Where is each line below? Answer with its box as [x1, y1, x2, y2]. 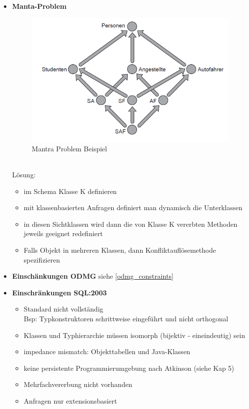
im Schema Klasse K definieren [24, 186, 117, 196]
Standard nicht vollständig [24, 304, 103, 314]
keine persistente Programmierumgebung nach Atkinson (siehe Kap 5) [24, 362, 234, 373]
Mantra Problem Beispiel [31, 143, 107, 153]
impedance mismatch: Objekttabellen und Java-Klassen [24, 346, 191, 357]
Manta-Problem [12, 1, 67, 11]
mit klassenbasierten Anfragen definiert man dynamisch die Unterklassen [24, 202, 243, 213]
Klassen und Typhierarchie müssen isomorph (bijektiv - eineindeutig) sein [24, 330, 245, 340]
